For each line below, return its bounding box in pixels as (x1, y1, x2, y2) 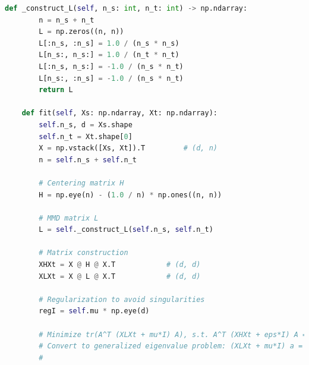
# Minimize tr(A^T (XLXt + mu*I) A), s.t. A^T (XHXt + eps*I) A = (39, 330, 307, 339)
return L (39, 86, 73, 95)
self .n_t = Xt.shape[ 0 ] (39, 132, 133, 141)
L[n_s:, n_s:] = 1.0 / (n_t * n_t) (39, 51, 179, 59)
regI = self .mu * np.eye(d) (39, 307, 150, 316)
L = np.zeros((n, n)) (39, 27, 124, 36)
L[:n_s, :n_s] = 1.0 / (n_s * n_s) (39, 39, 179, 48)
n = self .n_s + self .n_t (39, 155, 137, 164)
